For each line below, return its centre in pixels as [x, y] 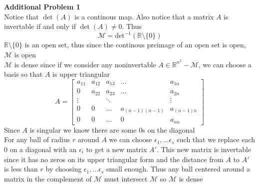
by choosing [64, 169]
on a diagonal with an [43, 149]
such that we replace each [216, 139]
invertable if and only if [40, 26]
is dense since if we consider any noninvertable [85, 64]
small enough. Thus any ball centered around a [178, 169]
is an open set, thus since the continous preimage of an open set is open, [135, 45]
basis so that [23, 74]
